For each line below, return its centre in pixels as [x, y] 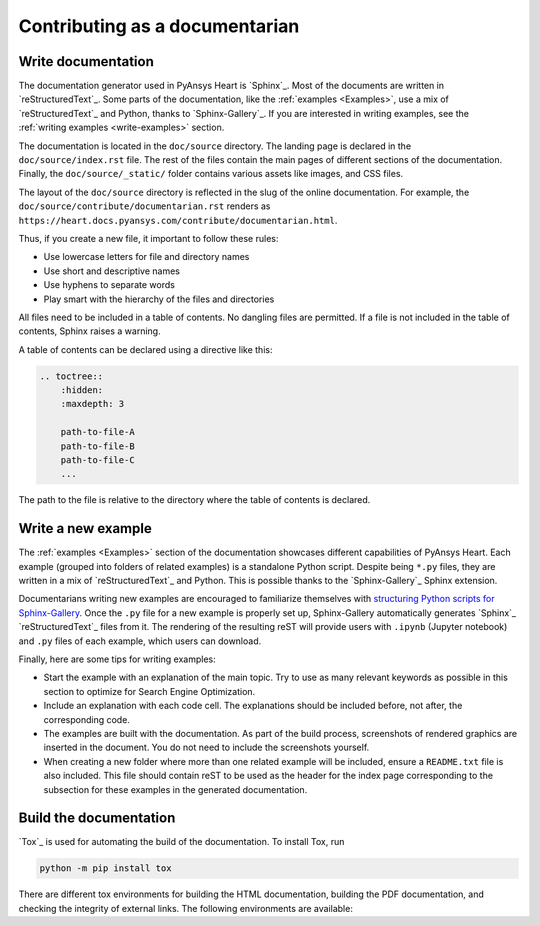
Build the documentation [97, 818]
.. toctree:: [71, 376]
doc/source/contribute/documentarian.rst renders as [144, 206]
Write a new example [85, 528]
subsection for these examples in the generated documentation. [175, 789]
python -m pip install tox [105, 868]
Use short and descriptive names [111, 271]
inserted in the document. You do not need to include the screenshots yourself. [206, 747]
